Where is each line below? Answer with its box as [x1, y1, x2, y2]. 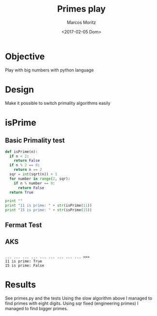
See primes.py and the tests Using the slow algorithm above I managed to [5, 295, 153, 301]
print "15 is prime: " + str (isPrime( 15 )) [5, 208, 92, 213]
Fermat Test [5, 221, 42, 229]
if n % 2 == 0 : [9, 163, 40, 168]
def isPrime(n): [5, 149, 38, 154]
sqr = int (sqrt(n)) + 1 [9, 172, 57, 177]
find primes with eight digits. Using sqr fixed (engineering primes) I [5, 300, 139, 306]
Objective [5, 51, 45, 62]
